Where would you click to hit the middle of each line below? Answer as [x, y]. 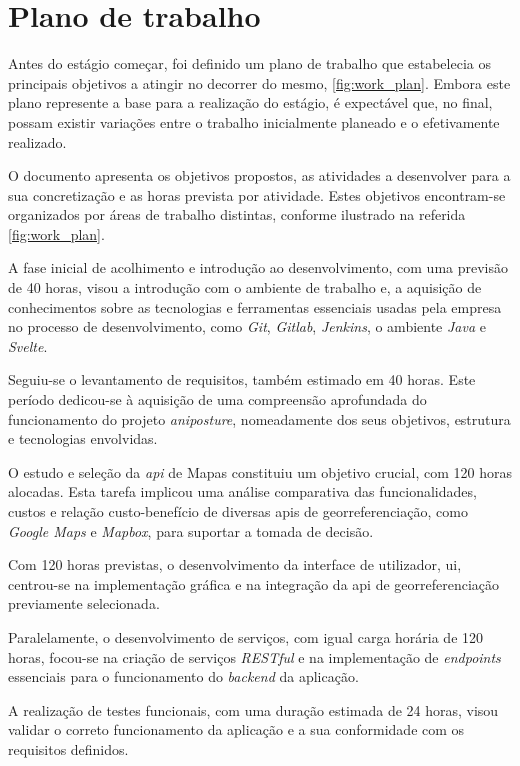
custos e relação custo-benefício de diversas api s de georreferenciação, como [238, 511]
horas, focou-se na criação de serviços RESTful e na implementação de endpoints [254, 656]
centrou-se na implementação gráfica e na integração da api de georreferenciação [254, 583]
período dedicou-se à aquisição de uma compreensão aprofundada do [217, 399]
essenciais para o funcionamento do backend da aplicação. [183, 676]
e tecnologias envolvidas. [83, 438]
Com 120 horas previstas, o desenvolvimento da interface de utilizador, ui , [235, 564]
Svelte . [28, 345]
